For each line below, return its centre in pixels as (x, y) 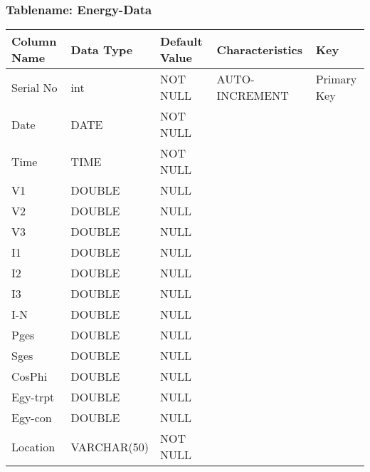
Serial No (35, 87)
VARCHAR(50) (110, 446)
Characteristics (259, 49)
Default (181, 41)
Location (33, 446)
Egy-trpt (33, 397)
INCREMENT (253, 96)
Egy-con (32, 418)
